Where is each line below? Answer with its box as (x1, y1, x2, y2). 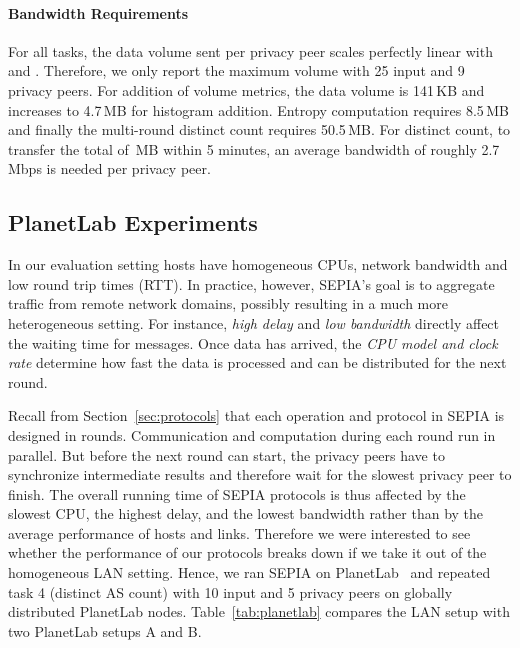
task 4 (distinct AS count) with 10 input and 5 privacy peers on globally (8, 581, 453, 602)
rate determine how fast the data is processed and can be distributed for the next (8, 352, 507, 373)
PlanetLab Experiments (8, 207, 258, 238)
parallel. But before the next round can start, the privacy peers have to (8, 444, 445, 465)
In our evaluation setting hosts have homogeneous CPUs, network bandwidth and (8, 254, 508, 275)
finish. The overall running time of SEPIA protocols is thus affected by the (8, 483, 466, 504)
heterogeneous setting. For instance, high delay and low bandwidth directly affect (8, 312, 500, 333)
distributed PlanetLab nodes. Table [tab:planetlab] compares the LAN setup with (8, 601, 510, 622)
